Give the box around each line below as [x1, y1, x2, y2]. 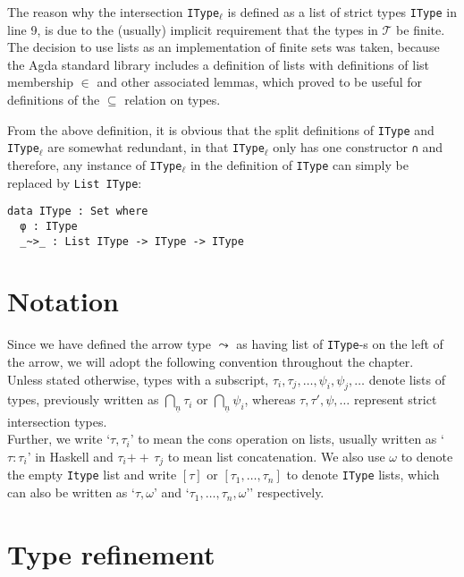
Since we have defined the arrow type [7, 335, 211, 353]
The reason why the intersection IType [7, 3, 220, 21]
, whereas [244, 390, 296, 409]
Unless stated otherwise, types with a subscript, [7, 369, 269, 388]
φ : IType [20, 219, 78, 233]
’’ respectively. [246, 483, 325, 502]
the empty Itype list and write [7, 465, 177, 484]
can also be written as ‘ [7, 483, 135, 502]
